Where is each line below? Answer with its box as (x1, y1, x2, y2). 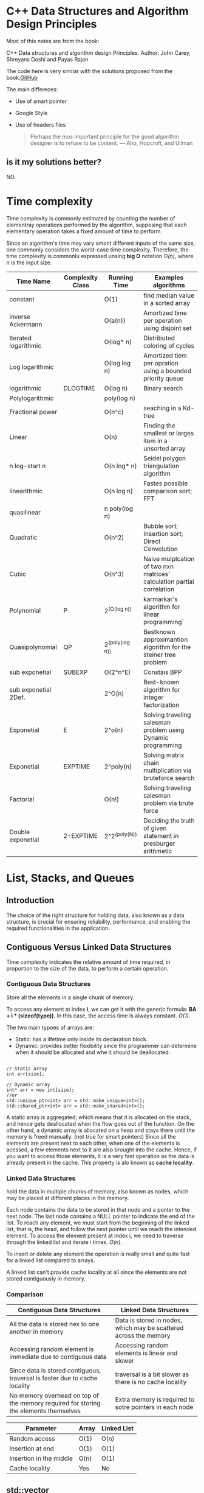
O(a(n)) (104, 316, 126, 325)
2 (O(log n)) (104, 606, 132, 616)
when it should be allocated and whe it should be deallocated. (15, 1049, 171, 1056)
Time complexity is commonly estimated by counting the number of (6, 214, 175, 222)
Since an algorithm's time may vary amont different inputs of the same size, (6, 239, 195, 247)
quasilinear (9, 508, 41, 516)
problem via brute (143, 799, 194, 807)
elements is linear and (115, 1349, 178, 1357)
